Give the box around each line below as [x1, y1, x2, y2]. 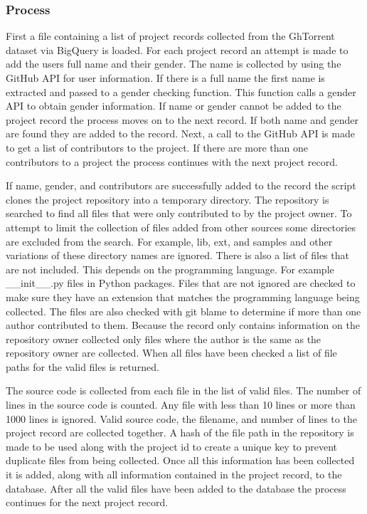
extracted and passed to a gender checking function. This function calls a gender [6, 84, 356, 99]
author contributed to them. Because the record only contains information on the [6, 318, 360, 332]
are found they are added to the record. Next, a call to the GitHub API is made [6, 126, 355, 141]
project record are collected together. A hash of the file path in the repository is [6, 425, 354, 440]
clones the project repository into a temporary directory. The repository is [6, 192, 329, 206]
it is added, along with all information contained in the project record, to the [6, 467, 342, 482]
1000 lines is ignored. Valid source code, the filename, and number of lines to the [6, 411, 357, 426]
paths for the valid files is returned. [6, 359, 159, 374]
